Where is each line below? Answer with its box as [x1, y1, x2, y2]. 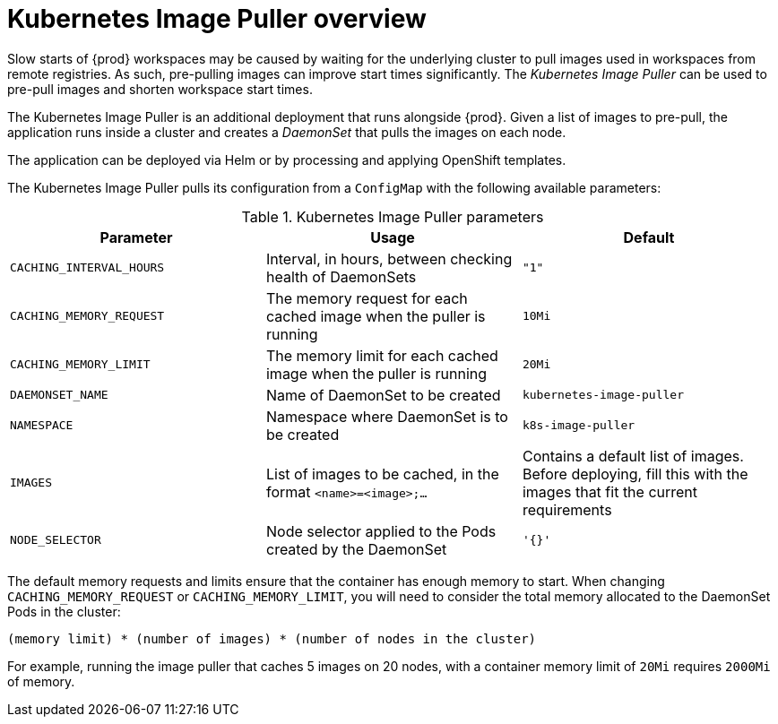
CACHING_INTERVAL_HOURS [10, 261, 165, 275]
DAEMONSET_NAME [10, 388, 108, 402]
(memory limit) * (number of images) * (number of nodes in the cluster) [7, 631, 537, 646]
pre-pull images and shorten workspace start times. [7, 81, 313, 97]
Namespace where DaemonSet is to [265, 407, 508, 426]
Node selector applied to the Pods [265, 521, 497, 540]
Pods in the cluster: [7, 603, 121, 619]
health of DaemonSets [265, 267, 417, 286]
